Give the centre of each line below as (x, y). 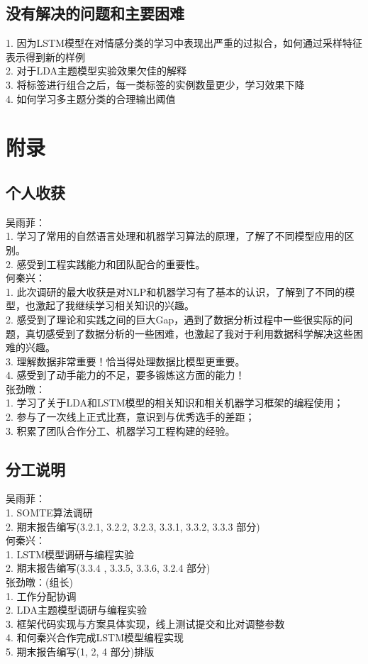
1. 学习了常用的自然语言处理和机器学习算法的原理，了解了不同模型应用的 (175, 236)
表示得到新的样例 (45, 56)
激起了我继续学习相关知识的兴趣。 (115, 305)
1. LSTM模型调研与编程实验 (70, 554)
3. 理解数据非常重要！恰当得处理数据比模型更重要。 (126, 361)
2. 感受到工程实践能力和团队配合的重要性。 (106, 264)
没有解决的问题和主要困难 (95, 13)
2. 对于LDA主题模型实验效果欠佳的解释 (96, 71)
